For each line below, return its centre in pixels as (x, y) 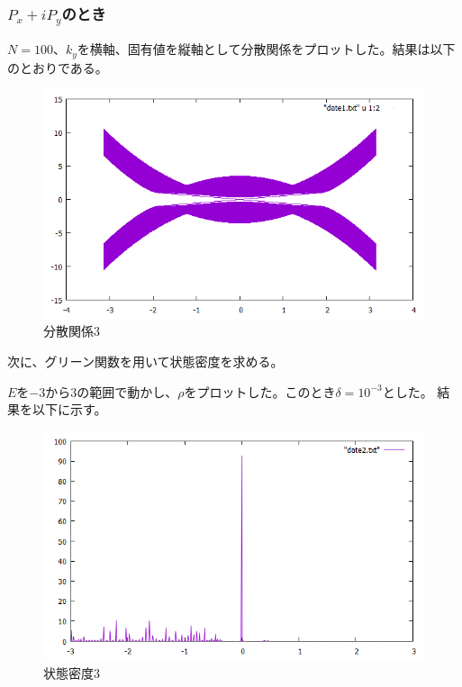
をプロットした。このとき (260, 391)
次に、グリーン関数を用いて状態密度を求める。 (145, 361)
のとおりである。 (58, 67)
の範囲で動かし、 (127, 391)
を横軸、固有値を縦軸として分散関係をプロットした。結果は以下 (266, 49)
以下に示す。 (69, 409)
